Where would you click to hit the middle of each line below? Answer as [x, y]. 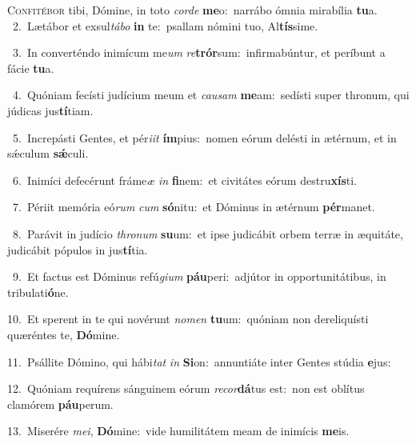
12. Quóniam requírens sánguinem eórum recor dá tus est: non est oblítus [186, 388]
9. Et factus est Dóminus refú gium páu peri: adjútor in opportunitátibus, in [199, 276]
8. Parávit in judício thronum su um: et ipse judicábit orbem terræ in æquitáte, [208, 233]
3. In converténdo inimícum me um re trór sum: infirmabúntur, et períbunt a [199, 52]
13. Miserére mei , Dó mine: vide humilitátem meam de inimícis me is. [178, 431]
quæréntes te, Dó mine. [64, 334]
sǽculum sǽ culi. [48, 153]
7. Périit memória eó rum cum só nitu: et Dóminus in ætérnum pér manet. [194, 207]
